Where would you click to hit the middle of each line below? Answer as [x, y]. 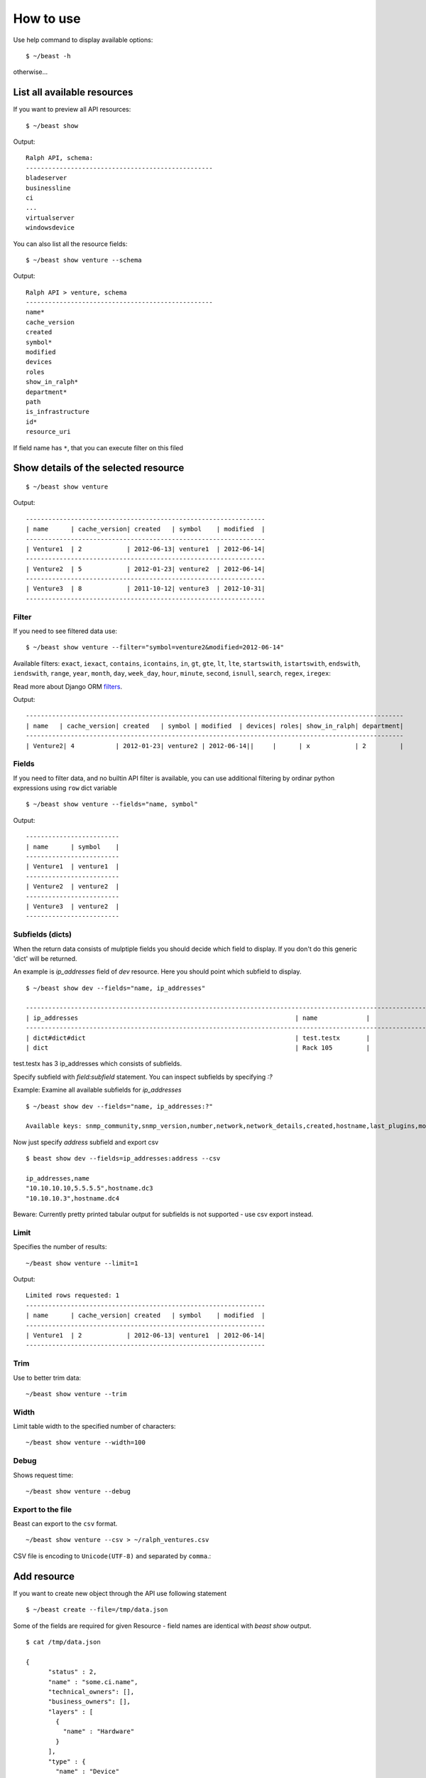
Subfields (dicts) [43, 935]
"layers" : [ [71, 1712]
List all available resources [73, 92]
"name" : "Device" [88, 1772]
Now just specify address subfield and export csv [86, 1142]
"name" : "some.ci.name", [93, 1682]
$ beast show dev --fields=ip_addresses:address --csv [123, 1159]
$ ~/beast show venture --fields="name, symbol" [112, 804]
